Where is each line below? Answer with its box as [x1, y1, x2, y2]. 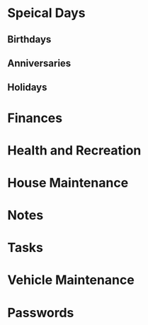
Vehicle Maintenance [7, 272, 135, 288]
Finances [7, 110, 62, 126]
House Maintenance [7, 175, 129, 191]
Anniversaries [7, 57, 72, 69]
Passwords [7, 304, 74, 321]
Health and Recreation [7, 142, 142, 158]
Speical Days [7, 5, 86, 21]
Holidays [7, 82, 47, 94]
